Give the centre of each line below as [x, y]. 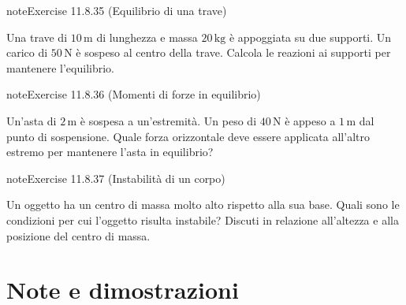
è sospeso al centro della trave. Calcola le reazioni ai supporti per [233, 52]
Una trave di [37, 37]
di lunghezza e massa [147, 37]
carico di [27, 52]
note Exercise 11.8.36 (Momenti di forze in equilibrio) [134, 94]
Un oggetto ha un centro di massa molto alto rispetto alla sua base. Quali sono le [203, 205]
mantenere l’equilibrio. [60, 67]
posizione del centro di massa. [78, 235]
